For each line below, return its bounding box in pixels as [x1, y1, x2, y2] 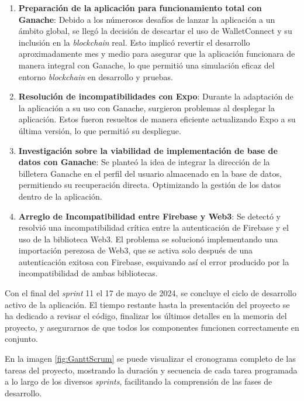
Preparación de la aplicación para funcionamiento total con [18, 2, 262, 13]
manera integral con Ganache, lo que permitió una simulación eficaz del [18, 59, 275, 71]
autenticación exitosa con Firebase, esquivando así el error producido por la [18, 255, 289, 268]
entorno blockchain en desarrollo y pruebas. [18, 70, 173, 83]
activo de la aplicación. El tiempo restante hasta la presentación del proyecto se [5, 298, 290, 310]
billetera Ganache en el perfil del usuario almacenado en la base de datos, [18, 167, 282, 179]
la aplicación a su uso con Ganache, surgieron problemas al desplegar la [18, 101, 275, 114]
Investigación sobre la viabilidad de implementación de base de [18, 144, 278, 156]
